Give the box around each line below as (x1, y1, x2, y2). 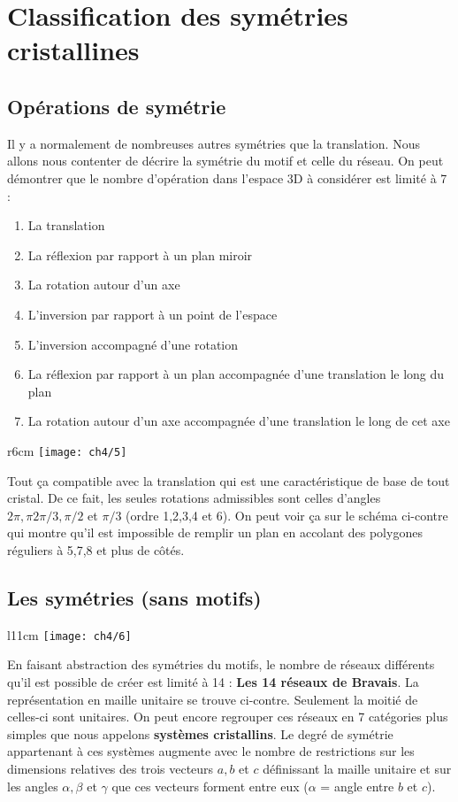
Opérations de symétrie (7, 92, 226, 120)
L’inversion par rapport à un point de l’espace (27, 305, 278, 323)
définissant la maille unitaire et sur (263, 759, 452, 777)
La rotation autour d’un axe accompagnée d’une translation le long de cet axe (27, 412, 450, 430)
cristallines (7, 32, 140, 68)
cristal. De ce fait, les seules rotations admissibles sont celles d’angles (7, 489, 381, 507)
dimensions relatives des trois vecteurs (7, 759, 214, 777)
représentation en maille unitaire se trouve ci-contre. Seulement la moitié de (7, 690, 418, 708)
